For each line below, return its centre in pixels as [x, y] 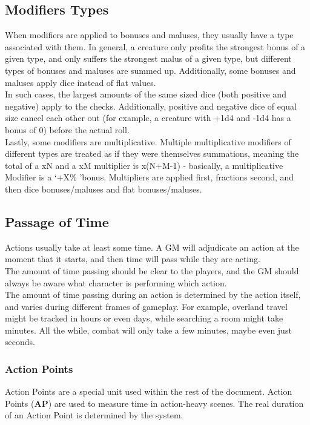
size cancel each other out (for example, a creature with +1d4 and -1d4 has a [148, 118]
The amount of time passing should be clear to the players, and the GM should [152, 270]
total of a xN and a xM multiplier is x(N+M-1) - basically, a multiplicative [144, 165]
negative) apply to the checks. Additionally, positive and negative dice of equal [151, 106]
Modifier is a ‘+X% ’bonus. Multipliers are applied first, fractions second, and [150, 177]
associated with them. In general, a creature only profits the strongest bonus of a [155, 46]
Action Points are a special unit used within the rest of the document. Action [149, 391]
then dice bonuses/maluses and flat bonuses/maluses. [104, 189]
